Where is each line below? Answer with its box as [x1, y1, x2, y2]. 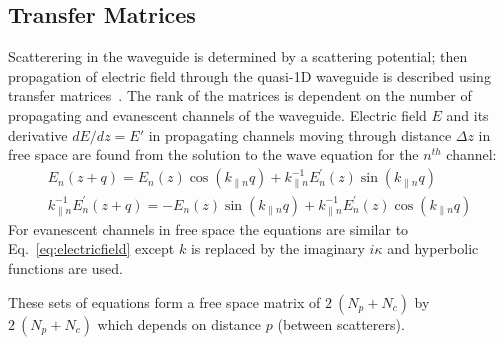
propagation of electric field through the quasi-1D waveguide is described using [8, 65, 491, 86]
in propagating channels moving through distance [148, 124, 452, 145]
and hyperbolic [387, 238, 479, 259]
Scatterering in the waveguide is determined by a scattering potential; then [8, 46, 468, 67]
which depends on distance [97, 313, 262, 334]
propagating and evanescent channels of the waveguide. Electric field [8, 104, 427, 125]
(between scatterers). [277, 313, 405, 334]
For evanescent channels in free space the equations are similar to [8, 218, 409, 239]
